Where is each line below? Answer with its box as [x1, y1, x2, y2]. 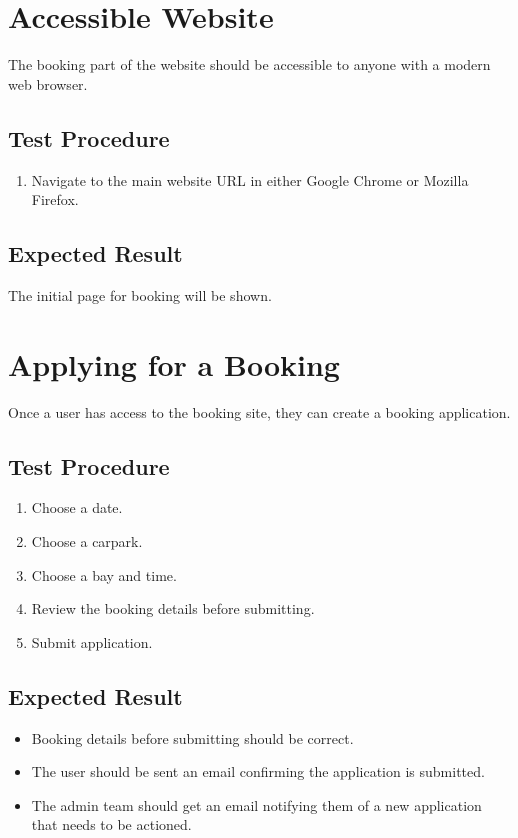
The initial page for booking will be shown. [8, 284, 272, 305]
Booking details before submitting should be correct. [31, 727, 354, 748]
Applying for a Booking [8, 343, 340, 384]
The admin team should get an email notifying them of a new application [31, 794, 482, 815]
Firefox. [31, 189, 79, 210]
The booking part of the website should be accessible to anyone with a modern [8, 54, 491, 75]
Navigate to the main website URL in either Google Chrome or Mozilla [31, 169, 469, 190]
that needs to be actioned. [31, 814, 192, 835]
